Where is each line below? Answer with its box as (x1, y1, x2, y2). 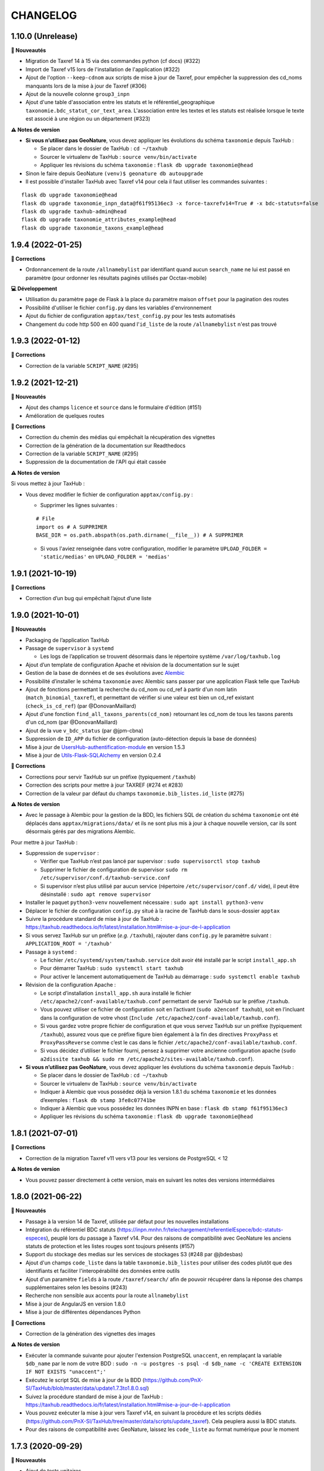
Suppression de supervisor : (25, 849, 99, 856)
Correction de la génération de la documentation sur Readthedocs (25, 442, 186, 449)
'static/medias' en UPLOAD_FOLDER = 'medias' (40, 553, 170, 560)
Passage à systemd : (25, 948, 77, 956)
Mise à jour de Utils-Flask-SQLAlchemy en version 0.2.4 (25, 752, 161, 759)
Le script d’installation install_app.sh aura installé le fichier (40, 989, 192, 997)
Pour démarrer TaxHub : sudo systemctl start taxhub (40, 965, 184, 972)
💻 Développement (11, 285, 58, 292)
